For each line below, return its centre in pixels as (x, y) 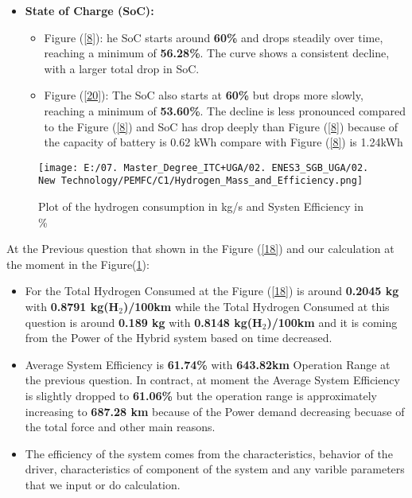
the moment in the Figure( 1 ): (78, 264)
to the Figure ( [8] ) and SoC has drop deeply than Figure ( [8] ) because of (221, 126)
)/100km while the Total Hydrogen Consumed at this (256, 307)
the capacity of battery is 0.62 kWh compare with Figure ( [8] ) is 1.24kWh (223, 142)
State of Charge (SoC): (89, 10)
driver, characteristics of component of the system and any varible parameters (215, 469)
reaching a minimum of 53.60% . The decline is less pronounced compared (225, 110)
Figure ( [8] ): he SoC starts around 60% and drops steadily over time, (214, 37)
